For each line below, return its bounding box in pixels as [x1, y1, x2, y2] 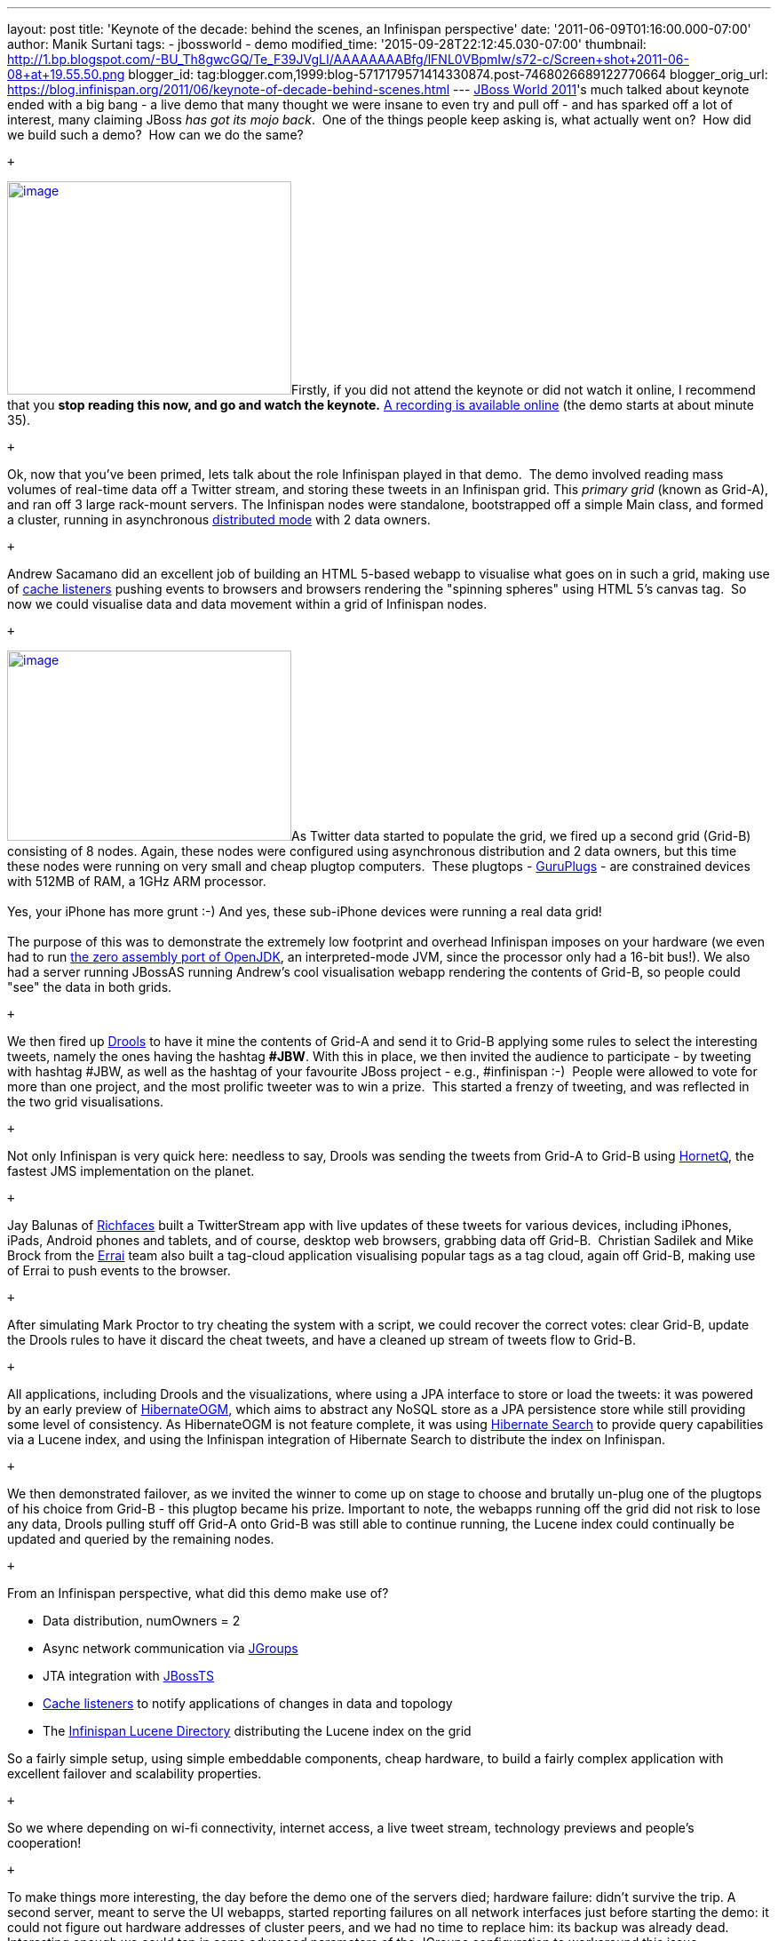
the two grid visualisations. [7, 1094, 164, 1109]
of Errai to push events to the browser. [7, 1263, 231, 1278]
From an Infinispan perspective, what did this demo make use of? [7, 1586, 389, 1601]
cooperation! [7, 1835, 82, 1850]
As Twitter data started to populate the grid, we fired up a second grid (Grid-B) [291, 828, 751, 843]
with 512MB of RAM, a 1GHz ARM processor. [7, 874, 266, 889]
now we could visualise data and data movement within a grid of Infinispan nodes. [7, 596, 488, 611]
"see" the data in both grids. [7, 979, 172, 994]
